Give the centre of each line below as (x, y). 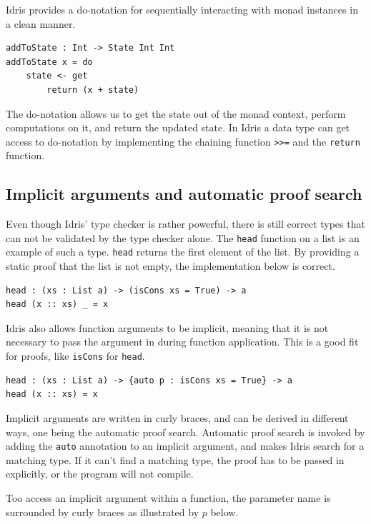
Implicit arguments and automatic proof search (184, 194)
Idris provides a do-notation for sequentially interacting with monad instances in (182, 9)
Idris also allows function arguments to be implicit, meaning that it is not (167, 327)
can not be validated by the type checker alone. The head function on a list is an (183, 237)
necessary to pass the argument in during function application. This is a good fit (182, 342)
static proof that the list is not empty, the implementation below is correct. (170, 266)
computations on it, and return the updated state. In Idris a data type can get (178, 127)
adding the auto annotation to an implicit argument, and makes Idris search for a (185, 446)
